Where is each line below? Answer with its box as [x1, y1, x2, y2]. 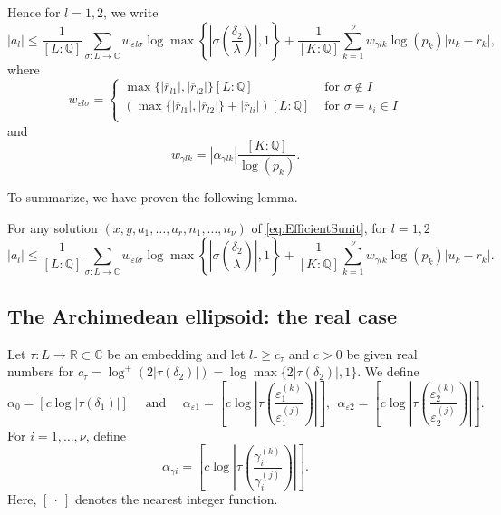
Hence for [7, 3, 61, 21]
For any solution [7, 218, 98, 237]
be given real [346, 344, 418, 363]
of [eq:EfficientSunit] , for [251, 218, 388, 237]
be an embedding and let [107, 344, 246, 363]
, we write [103, 3, 159, 21]
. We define [357, 362, 419, 381]
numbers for [7, 362, 74, 381]
